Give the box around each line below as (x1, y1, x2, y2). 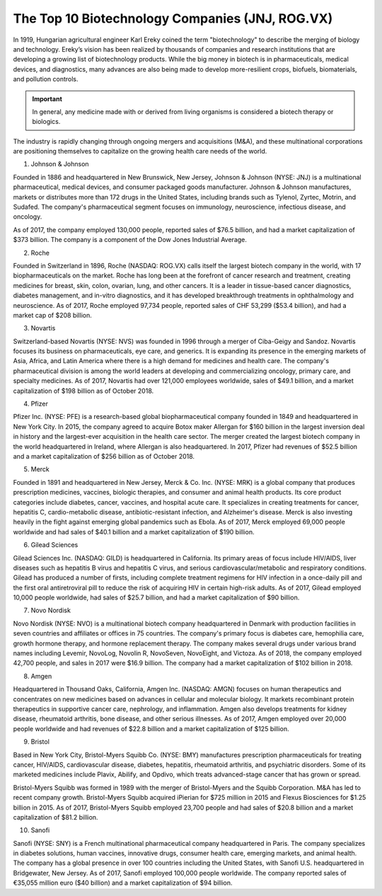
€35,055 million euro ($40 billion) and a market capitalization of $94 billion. (13, 878, 233, 888)
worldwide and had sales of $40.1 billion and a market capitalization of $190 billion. (13, 527, 255, 536)
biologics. (32, 117, 61, 126)
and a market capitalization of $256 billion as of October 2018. (13, 452, 195, 460)
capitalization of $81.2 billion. (13, 812, 98, 821)
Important (32, 94, 63, 103)
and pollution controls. (13, 75, 79, 84)
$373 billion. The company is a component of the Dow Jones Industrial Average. (13, 236, 248, 244)
